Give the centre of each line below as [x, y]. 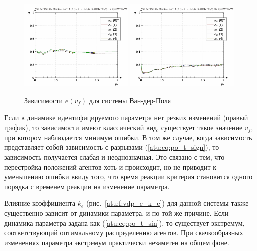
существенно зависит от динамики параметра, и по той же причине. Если [116, 213]
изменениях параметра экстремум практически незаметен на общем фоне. [117, 242]
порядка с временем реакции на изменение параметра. [87, 186]
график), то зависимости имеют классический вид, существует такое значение [123, 127]
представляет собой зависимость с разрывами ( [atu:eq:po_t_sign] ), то [112, 147]
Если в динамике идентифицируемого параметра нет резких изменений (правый [126, 117]
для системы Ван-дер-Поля [130, 100]
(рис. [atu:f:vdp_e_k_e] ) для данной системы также [168, 203]
